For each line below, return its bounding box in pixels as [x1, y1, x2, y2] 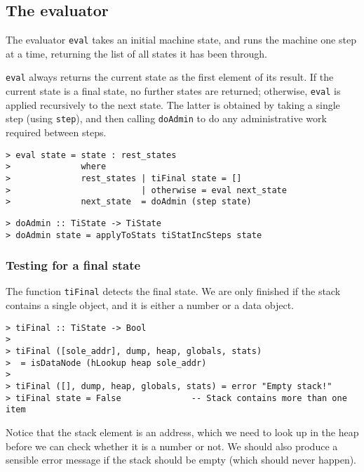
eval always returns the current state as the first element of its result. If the [6, 70, 334, 84]
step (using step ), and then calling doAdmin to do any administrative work [6, 111, 327, 126]
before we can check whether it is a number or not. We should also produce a [6, 438, 338, 453]
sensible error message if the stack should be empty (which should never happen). [6, 452, 357, 467]
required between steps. [6, 125, 107, 140]
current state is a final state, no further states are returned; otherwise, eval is [6, 84, 341, 98]
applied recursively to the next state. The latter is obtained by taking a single [6, 97, 340, 112]
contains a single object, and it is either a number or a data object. [6, 298, 295, 313]
